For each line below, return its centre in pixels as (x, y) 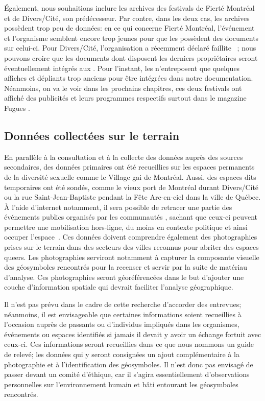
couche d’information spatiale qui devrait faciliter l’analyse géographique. (119, 287)
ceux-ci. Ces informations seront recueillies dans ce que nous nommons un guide (129, 344)
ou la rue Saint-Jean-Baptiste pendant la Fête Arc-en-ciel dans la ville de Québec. (132, 197)
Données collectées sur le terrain (92, 135)
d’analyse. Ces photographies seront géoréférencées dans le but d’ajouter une (124, 277)
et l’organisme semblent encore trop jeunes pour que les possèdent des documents (131, 38)
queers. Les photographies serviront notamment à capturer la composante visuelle (132, 257)
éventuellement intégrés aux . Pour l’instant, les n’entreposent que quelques (122, 68)
